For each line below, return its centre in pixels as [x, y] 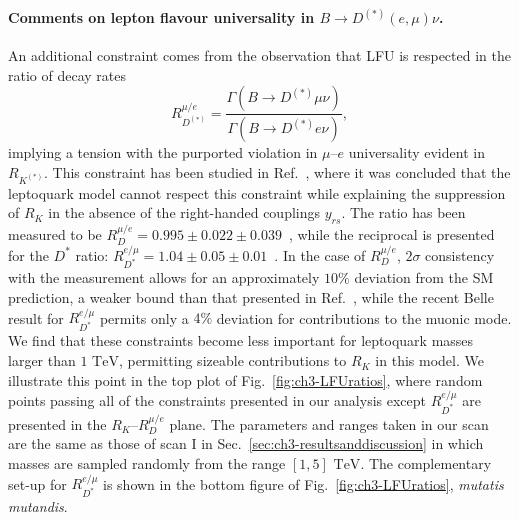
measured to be [55, 234]
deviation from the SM [424, 277]
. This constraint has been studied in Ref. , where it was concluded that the [277, 171]
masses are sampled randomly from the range [147, 463]
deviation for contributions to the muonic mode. [364, 317]
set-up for [37, 483]
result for [36, 317]
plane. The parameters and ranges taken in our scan [329, 423]
